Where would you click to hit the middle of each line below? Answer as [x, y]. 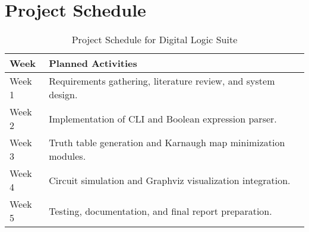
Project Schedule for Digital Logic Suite [154, 40]
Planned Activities [93, 63]
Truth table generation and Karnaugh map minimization [167, 143]
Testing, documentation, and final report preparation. [160, 211]
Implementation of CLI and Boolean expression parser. [163, 118]
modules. [67, 156]
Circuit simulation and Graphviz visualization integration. [170, 180]
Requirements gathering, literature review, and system [162, 81]
